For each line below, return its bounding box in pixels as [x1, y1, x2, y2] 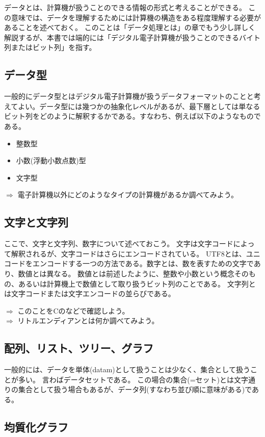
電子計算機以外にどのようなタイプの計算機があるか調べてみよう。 [17, 189, 238, 200]
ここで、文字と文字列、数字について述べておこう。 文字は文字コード [4, 238, 233, 249]
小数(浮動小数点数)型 [16, 155, 86, 166]
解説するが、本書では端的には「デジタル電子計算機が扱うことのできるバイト [4, 32, 261, 42]
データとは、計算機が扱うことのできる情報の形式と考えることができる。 [4, 2, 246, 12]
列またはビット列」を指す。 [4, 42, 96, 53]
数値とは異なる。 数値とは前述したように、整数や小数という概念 [18, 268, 234, 278]
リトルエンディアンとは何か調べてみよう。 [17, 315, 159, 326]
